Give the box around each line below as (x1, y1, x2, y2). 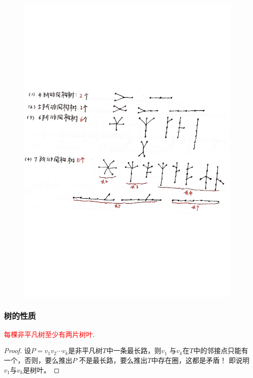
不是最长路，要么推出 (79, 355, 148, 365)
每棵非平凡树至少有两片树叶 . (4, 329, 95, 339)
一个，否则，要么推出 (4, 355, 72, 365)
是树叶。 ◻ (23, 364, 60, 375)
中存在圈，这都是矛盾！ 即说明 (151, 355, 250, 365)
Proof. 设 (4, 345, 31, 356)
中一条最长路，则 (106, 345, 161, 356)
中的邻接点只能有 (193, 345, 248, 356)
